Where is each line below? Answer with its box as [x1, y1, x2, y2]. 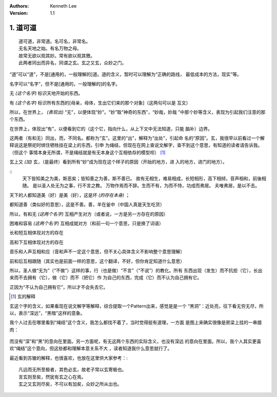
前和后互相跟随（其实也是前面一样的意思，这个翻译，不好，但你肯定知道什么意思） [9, 258, 185, 264]
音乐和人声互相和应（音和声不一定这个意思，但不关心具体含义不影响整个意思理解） [9, 249, 185, 255]
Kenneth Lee [50, 3, 77, 9]
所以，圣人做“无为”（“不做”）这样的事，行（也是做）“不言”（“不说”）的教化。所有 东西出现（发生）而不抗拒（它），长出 [9, 267, 263, 273]
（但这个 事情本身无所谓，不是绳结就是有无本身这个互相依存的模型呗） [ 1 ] [9, 149, 166, 155]
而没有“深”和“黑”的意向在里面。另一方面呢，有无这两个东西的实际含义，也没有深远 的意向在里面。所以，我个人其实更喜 [9, 339, 262, 345]
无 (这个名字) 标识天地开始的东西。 [9, 90, 83, 96]
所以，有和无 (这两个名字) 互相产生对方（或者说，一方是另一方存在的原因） [9, 211, 169, 217]
